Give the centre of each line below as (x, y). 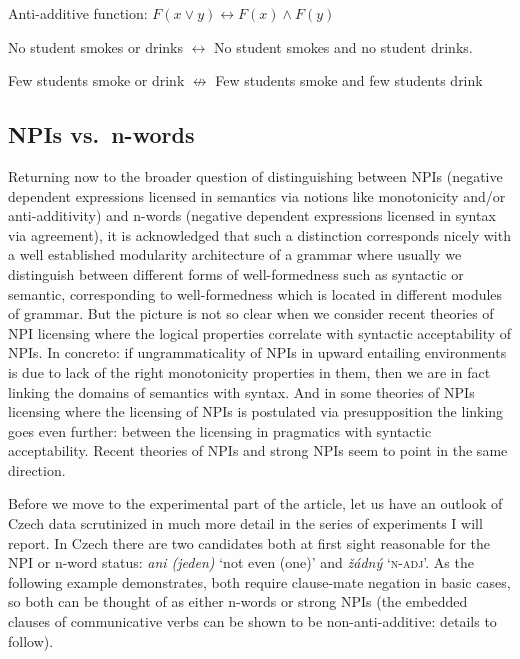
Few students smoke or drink (96, 80)
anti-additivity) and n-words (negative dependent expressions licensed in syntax (252, 215)
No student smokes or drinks (95, 46)
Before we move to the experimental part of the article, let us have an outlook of (255, 503)
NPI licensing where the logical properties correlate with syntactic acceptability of (260, 332)
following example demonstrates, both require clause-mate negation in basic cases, (259, 581)
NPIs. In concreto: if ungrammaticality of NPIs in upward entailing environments (257, 352)
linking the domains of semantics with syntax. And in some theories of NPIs (241, 391)
